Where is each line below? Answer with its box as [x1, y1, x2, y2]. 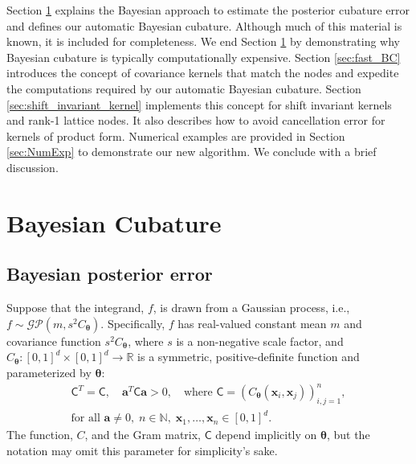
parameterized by [6, 363, 92, 380]
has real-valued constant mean [177, 314, 327, 331]
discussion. [6, 158, 59, 175]
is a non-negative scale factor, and [176, 332, 344, 349]
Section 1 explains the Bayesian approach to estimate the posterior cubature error [6, 2, 410, 18]
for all [71, 413, 100, 425]
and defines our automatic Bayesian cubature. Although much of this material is [6, 17, 402, 34]
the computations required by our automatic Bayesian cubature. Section [6, 80, 361, 96]
